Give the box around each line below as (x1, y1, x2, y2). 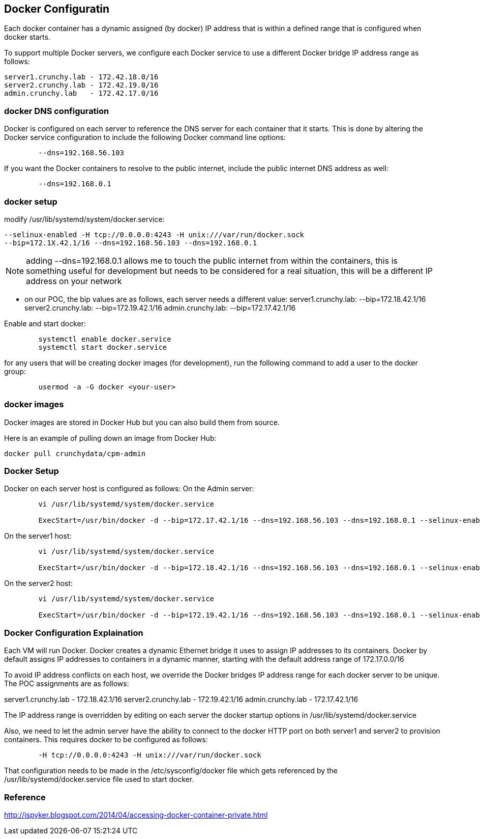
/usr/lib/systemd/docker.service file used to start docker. (4, 775, 194, 784)
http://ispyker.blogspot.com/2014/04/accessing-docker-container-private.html (4, 810, 268, 819)
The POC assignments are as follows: (4, 679, 129, 688)
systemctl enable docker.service (38, 334, 171, 343)
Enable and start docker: (4, 319, 86, 328)
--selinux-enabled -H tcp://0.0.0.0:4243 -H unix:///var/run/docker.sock (4, 230, 305, 239)
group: (4, 367, 26, 376)
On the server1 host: (4, 532, 72, 541)
